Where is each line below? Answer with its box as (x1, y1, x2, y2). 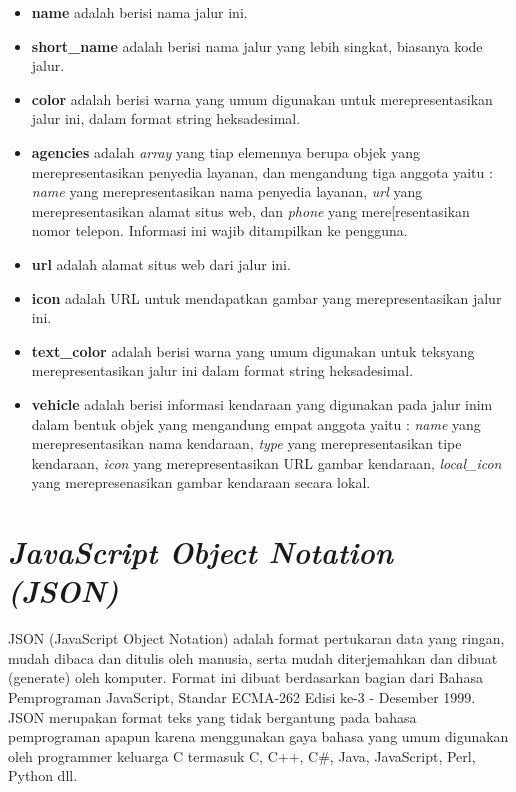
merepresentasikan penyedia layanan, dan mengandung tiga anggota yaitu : (31, 161, 493, 182)
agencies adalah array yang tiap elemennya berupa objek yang (31, 141, 420, 162)
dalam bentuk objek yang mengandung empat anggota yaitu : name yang (31, 413, 481, 434)
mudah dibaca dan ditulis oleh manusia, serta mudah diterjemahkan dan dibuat (8, 647, 498, 668)
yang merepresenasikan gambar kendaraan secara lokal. (31, 472, 371, 493)
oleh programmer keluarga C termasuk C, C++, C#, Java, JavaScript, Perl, (8, 745, 476, 766)
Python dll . (8, 765, 78, 786)
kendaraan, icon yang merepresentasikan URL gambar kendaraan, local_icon (31, 452, 502, 473)
